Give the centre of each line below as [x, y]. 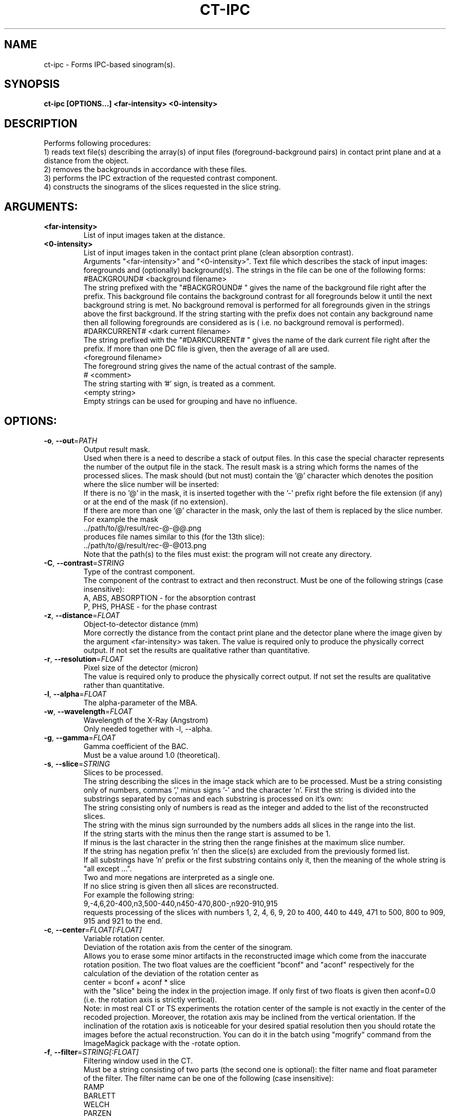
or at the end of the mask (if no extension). [156, 501]
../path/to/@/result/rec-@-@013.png [145, 545]
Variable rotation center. [124, 938]
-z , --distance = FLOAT [82, 615]
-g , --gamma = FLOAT [80, 737]
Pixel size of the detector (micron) [141, 667]
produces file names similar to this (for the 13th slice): [174, 536]
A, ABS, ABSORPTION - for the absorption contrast [170, 598]
